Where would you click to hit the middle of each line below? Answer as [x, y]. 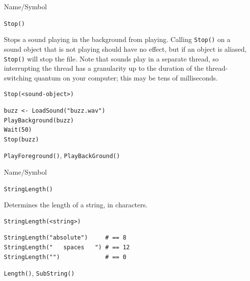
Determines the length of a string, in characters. [76, 205]
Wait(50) [18, 130]
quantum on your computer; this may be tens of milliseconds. [126, 77]
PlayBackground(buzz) [39, 120]
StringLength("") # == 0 [65, 257]
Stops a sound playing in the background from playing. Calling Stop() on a [117, 39]
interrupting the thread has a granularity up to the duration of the [104, 68]
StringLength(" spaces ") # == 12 [67, 247]
